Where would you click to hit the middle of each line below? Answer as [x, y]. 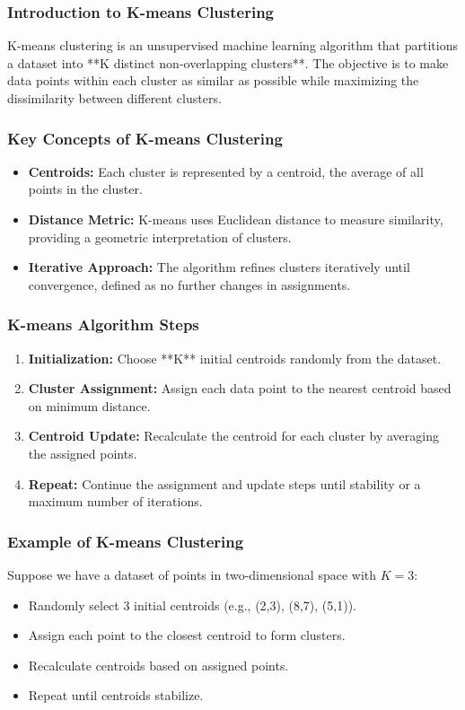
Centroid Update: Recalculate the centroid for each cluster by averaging [233, 436]
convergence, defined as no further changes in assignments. [189, 284]
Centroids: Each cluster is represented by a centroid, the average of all [226, 171]
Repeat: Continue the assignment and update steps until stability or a [224, 483]
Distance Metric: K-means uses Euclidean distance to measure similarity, [236, 219]
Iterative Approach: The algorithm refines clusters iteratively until [219, 267]
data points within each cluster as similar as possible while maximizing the [213, 80]
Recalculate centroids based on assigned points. [158, 665]
